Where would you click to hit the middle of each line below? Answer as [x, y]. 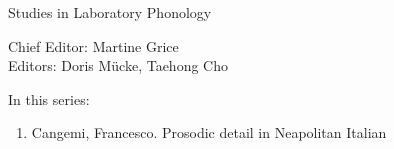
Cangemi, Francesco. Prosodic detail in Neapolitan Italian [209, 132]
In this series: [49, 98]
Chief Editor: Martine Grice [93, 45]
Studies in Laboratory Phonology [110, 12]
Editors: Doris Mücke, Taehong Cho [118, 65]
